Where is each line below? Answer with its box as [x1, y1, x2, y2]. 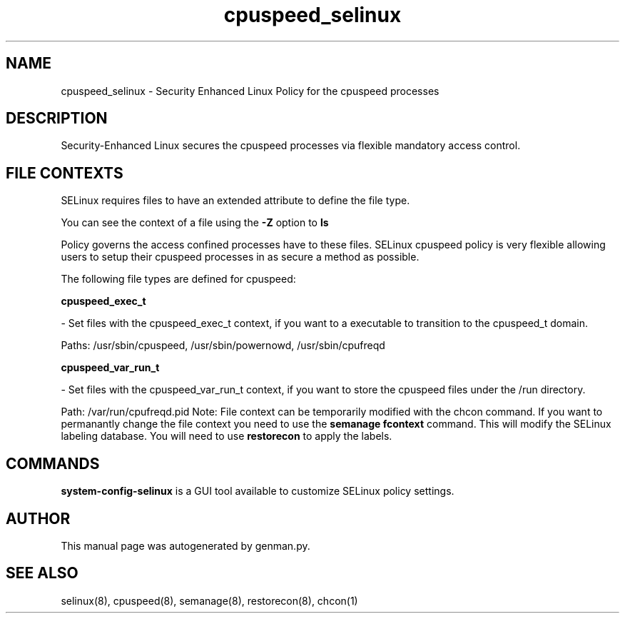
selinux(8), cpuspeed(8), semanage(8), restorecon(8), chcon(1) [61, 594, 358, 607]
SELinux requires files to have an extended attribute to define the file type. [61, 194, 410, 207]
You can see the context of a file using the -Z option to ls [61, 216, 329, 229]
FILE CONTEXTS [6, 163, 123, 182]
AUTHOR [6, 509, 71, 528]
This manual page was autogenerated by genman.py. [61, 539, 310, 552]
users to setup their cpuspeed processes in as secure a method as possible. [61, 251, 420, 263]
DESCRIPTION [6, 109, 108, 128]
